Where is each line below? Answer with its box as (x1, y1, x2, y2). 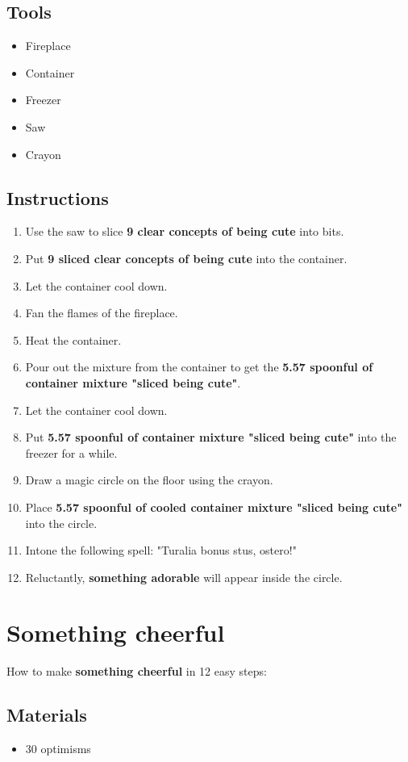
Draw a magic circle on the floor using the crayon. (25, 471, 273, 488)
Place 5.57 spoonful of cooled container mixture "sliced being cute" (25, 498, 402, 515)
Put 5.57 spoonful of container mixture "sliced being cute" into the (25, 429, 397, 446)
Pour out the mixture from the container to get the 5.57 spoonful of (25, 358, 373, 375)
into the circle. (25, 514, 98, 531)
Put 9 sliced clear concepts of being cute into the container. (25, 249, 348, 266)
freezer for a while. (25, 444, 118, 461)
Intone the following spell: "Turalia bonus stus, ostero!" (25, 542, 297, 559)
